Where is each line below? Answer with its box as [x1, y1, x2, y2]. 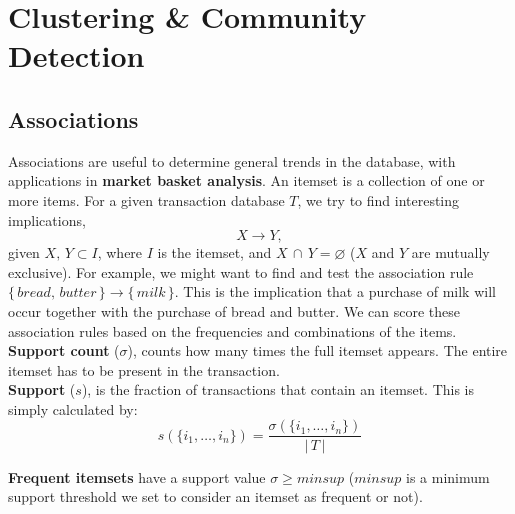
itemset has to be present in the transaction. [8, 359, 280, 380]
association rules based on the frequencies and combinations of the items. [8, 320, 457, 341]
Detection [8, 35, 145, 76]
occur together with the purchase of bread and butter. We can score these [8, 300, 460, 321]
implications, [8, 209, 86, 230]
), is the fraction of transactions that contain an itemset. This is [81, 379, 475, 400]
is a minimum [406, 466, 490, 487]
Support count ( [8, 340, 120, 361]
